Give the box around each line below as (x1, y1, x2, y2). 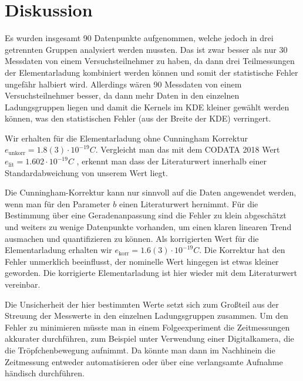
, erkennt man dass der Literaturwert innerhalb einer (76, 155, 267, 167)
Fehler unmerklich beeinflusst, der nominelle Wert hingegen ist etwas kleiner (5, 255, 279, 267)
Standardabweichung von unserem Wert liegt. (5, 166, 168, 178)
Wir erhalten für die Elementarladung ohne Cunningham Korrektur (5, 132, 248, 144)
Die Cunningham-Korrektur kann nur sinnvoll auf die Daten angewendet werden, (5, 186, 297, 198)
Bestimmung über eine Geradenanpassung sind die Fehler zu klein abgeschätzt (5, 209, 287, 221)
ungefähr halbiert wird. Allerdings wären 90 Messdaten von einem (5, 77, 242, 90)
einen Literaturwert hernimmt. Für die (119, 197, 258, 210)
